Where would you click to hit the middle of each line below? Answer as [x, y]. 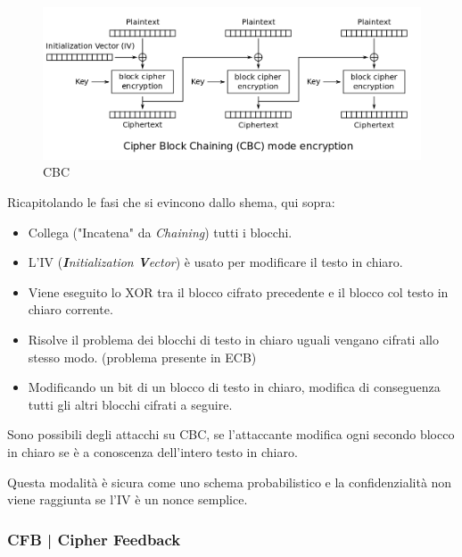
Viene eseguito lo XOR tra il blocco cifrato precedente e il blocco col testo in [238, 291]
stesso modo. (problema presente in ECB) [142, 357]
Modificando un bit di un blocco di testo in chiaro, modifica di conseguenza [234, 387]
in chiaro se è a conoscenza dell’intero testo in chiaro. [153, 451]
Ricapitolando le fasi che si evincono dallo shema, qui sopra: [171, 202]
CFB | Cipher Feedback [94, 539]
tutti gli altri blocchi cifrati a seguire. [130, 404]
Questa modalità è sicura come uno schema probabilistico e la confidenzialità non [230, 482]
